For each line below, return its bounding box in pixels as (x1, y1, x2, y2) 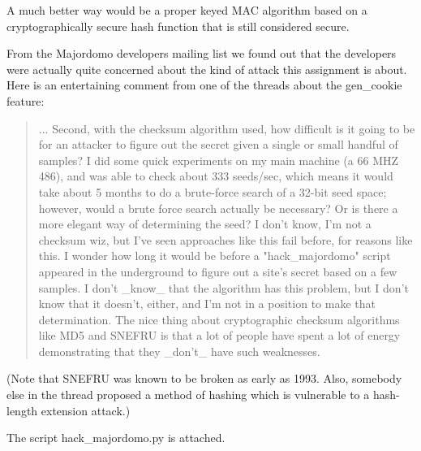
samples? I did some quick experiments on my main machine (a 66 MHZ (38, 151, 399, 168)
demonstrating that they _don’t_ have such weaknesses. (38, 342, 320, 359)
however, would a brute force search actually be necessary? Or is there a (38, 199, 398, 216)
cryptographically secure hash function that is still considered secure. (6, 17, 350, 34)
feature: (6, 92, 45, 109)
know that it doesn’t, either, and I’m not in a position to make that (38, 295, 376, 312)
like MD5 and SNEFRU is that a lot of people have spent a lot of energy (38, 327, 401, 344)
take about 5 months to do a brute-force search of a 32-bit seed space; (38, 183, 387, 200)
